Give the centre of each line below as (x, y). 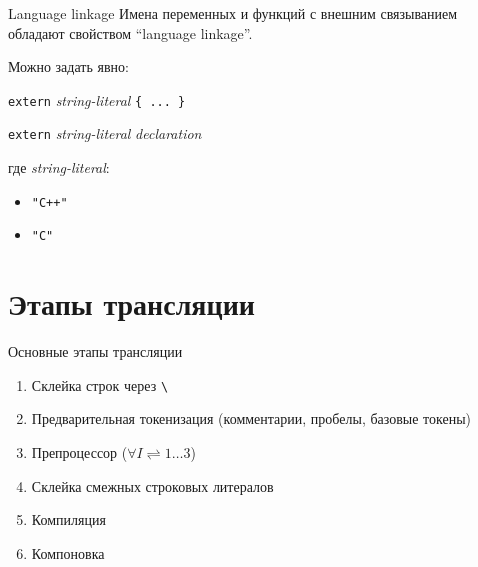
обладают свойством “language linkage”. (130, 32)
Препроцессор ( (79, 451)
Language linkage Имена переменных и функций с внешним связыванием (233, 13)
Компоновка (68, 552)
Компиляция (68, 519)
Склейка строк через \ (100, 384)
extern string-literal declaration (105, 133)
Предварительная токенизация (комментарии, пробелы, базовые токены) (251, 418)
